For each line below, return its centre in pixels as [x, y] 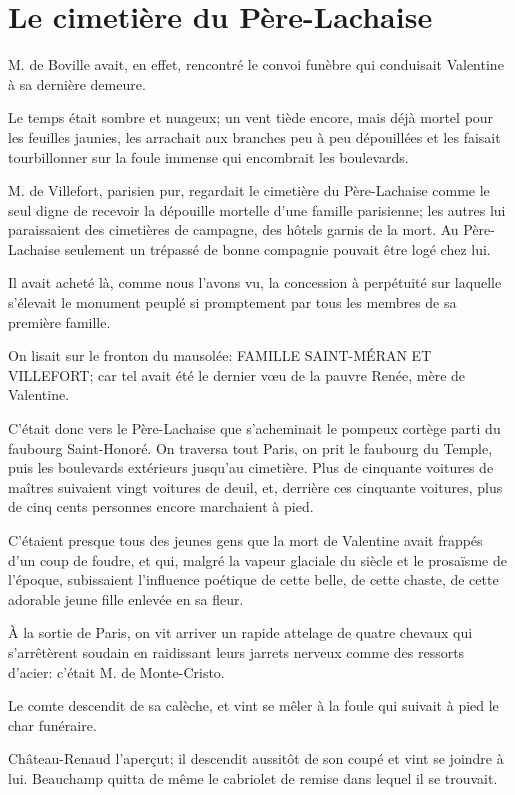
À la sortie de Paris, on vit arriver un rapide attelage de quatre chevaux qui [240, 632]
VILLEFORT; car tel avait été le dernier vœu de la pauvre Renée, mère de [237, 374]
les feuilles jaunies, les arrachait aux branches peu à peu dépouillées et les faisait [254, 136]
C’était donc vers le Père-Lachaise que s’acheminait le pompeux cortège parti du [254, 428]
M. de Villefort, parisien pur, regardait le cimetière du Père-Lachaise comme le [249, 190]
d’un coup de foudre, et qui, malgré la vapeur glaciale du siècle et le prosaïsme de [257, 559]
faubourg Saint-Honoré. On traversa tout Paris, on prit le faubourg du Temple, [250, 447]
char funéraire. [52, 724]
